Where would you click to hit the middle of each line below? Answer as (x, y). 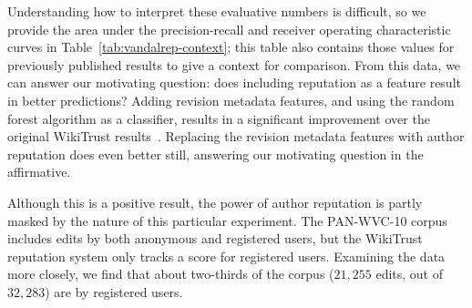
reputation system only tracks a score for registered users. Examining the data (226, 256)
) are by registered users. (114, 291)
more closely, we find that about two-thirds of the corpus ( (171, 274)
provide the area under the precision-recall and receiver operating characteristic (229, 29)
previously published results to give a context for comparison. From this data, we (234, 64)
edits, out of (409, 274)
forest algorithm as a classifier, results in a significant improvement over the (219, 118)
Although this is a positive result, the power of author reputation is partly (215, 202)
